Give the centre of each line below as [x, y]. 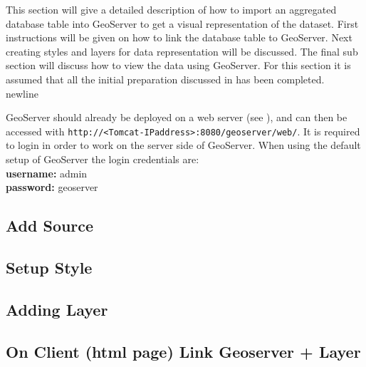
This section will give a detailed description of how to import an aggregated [171, 9]
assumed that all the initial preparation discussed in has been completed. [165, 79]
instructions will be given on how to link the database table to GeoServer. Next [179, 37]
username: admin [47, 173]
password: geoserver [52, 187]
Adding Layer [57, 309]
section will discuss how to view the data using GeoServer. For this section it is [178, 65]
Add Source [50, 226]
